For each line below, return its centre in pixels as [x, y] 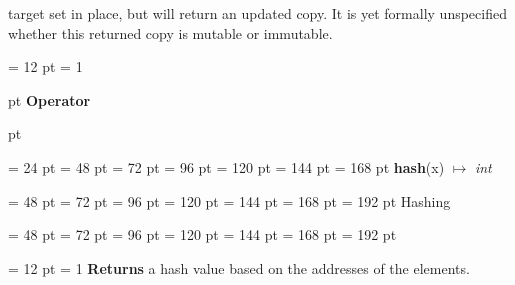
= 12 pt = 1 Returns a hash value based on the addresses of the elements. [239, 267]
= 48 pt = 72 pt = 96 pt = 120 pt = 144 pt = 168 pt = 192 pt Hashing [229, 200]
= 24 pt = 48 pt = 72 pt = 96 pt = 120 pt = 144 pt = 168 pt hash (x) [226, 166]
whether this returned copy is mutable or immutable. [170, 32]
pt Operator [49, 99]
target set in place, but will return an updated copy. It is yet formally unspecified [257, 13]
